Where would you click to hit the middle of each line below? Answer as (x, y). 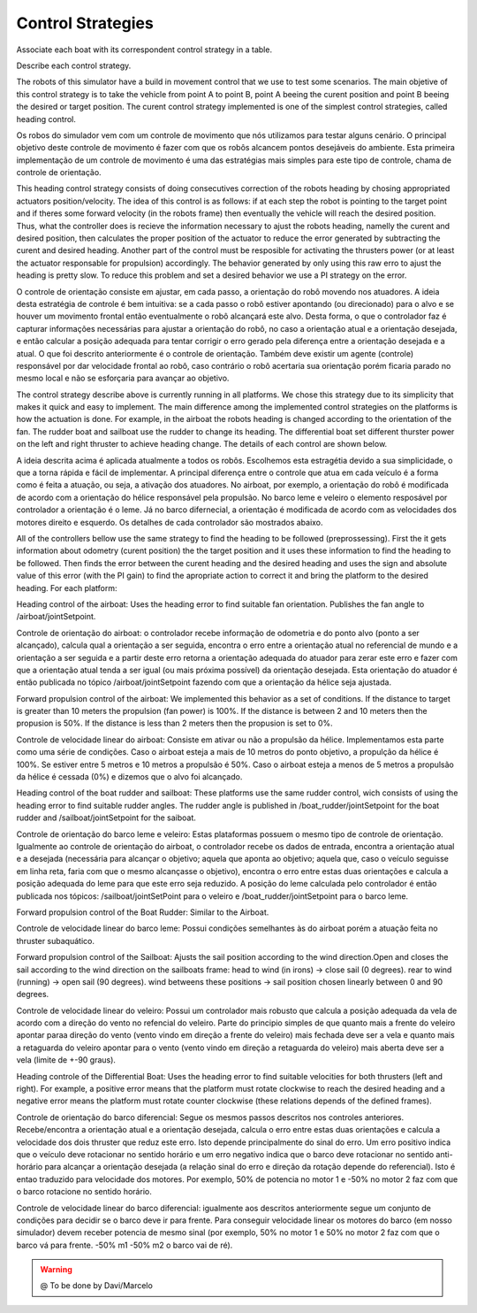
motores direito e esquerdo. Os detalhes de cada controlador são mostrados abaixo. (170, 522)
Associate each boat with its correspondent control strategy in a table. (144, 50)
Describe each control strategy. (74, 65)
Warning (56, 1270)
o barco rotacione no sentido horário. (84, 1192)
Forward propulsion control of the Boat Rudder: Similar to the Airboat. (143, 912)
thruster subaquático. (55, 941)
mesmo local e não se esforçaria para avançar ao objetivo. (123, 378)
